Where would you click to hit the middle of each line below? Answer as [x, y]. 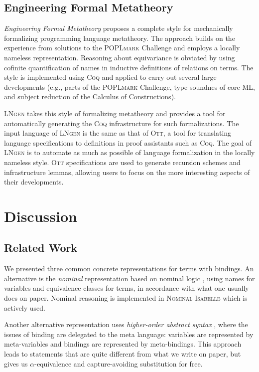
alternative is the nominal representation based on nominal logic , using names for [129, 278]
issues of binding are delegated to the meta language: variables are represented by [129, 334]
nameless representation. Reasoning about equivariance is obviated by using [120, 57]
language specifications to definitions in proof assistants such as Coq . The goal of [128, 142]
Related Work [41, 248]
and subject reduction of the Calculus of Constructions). [90, 96]
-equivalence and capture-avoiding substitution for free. [119, 363]
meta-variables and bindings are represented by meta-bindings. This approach [123, 344]
